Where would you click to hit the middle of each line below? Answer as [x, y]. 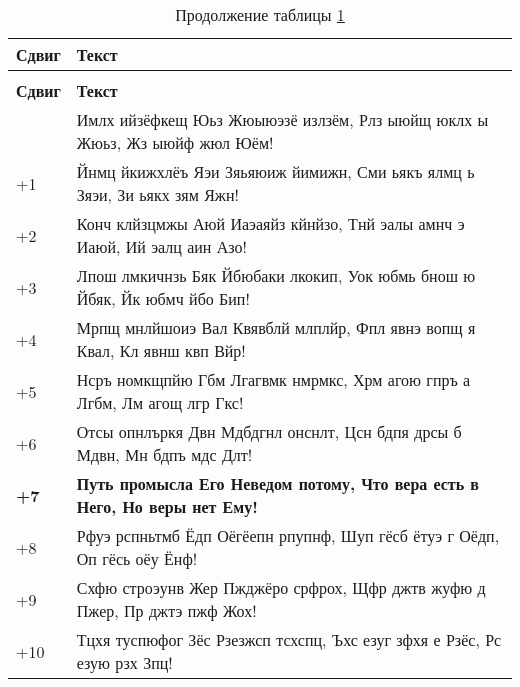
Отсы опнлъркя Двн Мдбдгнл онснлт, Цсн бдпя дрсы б [269, 431]
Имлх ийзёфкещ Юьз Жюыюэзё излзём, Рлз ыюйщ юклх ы [282, 119]
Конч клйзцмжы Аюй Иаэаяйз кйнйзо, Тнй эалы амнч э [270, 223]
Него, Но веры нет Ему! [167, 506]
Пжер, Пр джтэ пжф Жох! [166, 610]
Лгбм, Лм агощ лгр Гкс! [160, 402]
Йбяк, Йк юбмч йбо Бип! [163, 298]
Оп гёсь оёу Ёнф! [137, 558]
